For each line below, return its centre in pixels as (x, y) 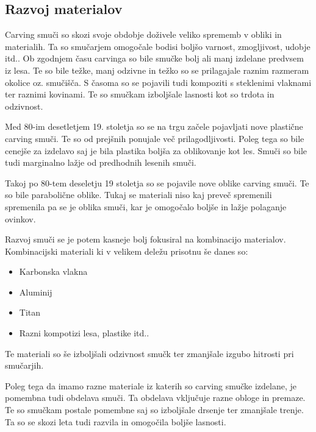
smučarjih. (24, 365)
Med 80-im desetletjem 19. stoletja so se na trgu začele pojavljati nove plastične (154, 126)
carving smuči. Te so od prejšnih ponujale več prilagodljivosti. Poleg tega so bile (155, 138)
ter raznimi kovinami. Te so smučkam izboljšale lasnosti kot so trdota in (140, 94)
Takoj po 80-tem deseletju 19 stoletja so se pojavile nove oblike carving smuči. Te (157, 182)
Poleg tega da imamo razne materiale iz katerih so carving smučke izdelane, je (151, 385)
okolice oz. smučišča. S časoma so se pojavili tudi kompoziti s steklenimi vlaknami (158, 82)
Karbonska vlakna (53, 271)
